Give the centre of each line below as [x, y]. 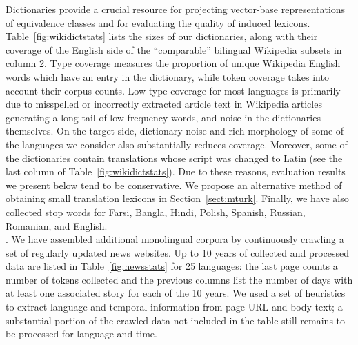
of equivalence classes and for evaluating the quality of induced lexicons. [158, 22]
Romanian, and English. [57, 225]
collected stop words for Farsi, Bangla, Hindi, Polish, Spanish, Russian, [156, 211]
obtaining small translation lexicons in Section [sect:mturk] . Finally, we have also [177, 198]
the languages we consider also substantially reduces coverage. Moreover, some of [177, 144]
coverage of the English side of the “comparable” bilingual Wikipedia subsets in [174, 49]
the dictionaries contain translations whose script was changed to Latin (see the [174, 158]
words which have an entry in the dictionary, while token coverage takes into [167, 76]
